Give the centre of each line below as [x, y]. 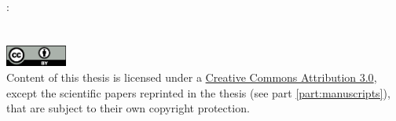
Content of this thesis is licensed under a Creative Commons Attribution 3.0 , [192, 77]
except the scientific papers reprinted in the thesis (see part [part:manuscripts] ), [198, 92]
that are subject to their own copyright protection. [128, 108]
